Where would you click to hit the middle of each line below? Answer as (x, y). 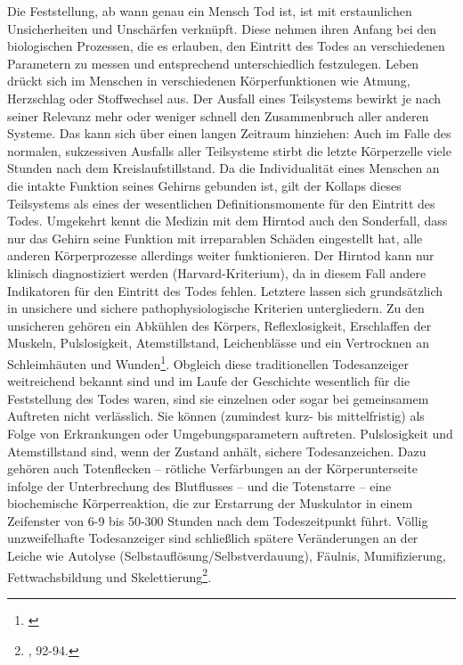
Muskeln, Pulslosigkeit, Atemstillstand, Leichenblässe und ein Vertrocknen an (218, 343)
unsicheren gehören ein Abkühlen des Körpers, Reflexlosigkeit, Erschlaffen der (219, 325)
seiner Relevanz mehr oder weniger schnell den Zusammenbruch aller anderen (218, 115)
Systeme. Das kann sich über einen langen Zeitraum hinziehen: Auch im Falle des (229, 133)
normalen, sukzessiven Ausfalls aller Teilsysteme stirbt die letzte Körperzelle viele (229, 150)
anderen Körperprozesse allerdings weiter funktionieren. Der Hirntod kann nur (221, 255)
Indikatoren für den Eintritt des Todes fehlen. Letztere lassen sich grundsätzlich (225, 290)
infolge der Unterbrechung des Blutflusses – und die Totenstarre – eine (199, 485)
